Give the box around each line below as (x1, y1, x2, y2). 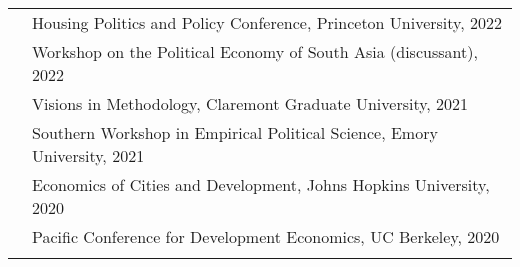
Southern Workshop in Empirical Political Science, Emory (32, 121, 438, 144)
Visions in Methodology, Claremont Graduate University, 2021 (32, 92, 469, 115)
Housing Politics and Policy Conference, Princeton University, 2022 (32, 11, 502, 34)
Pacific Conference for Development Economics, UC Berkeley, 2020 (32, 225, 500, 248)
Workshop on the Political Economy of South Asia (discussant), (32, 40, 478, 63)
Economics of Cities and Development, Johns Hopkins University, (32, 173, 490, 196)
